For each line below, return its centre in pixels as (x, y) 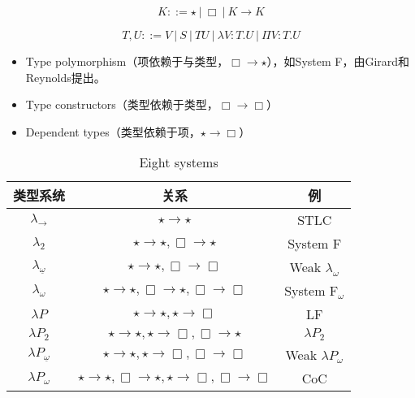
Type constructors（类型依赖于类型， (122, 104)
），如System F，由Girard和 (338, 61)
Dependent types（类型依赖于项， (113, 131)
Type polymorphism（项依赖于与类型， (127, 61)
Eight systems (179, 162)
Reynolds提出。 (65, 77)
